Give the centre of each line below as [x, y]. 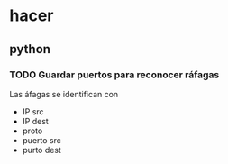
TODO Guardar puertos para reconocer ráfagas [114, 75]
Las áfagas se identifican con [64, 94]
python [30, 49]
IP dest [36, 121]
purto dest [41, 150]
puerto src [41, 140]
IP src [33, 111]
